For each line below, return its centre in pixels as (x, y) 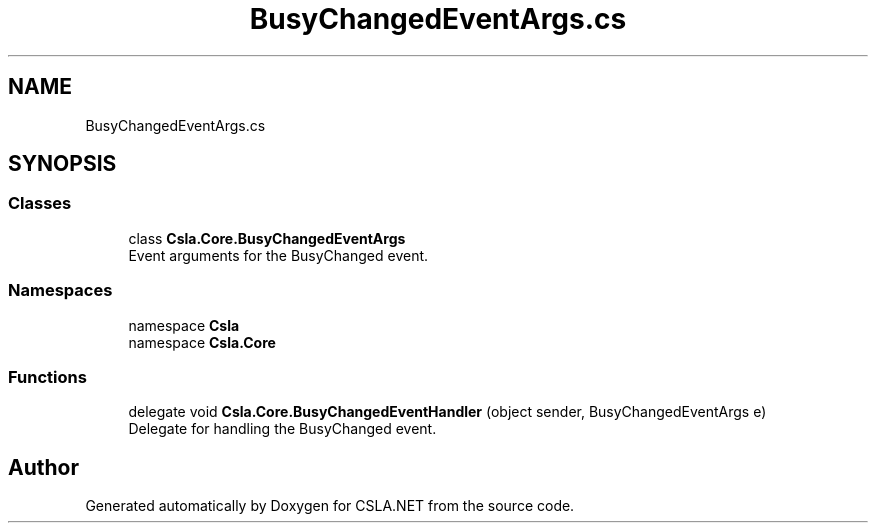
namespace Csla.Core (202, 342)
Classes (40, 203)
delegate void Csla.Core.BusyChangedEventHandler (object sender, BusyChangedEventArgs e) (447, 412)
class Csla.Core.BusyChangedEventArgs (267, 238)
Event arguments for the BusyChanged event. (278, 255)
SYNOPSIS (62, 164)
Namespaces (60, 290)
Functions (47, 376)
